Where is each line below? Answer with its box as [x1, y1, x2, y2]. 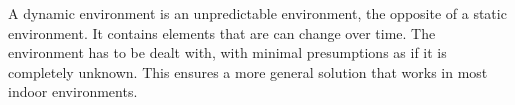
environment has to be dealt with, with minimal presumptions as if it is [8, 42, 447, 63]
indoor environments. [8, 81, 138, 102]
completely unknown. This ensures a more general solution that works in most [8, 61, 488, 82]
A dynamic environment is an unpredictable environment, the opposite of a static [8, 3, 507, 23]
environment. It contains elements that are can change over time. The [8, 22, 436, 43]
